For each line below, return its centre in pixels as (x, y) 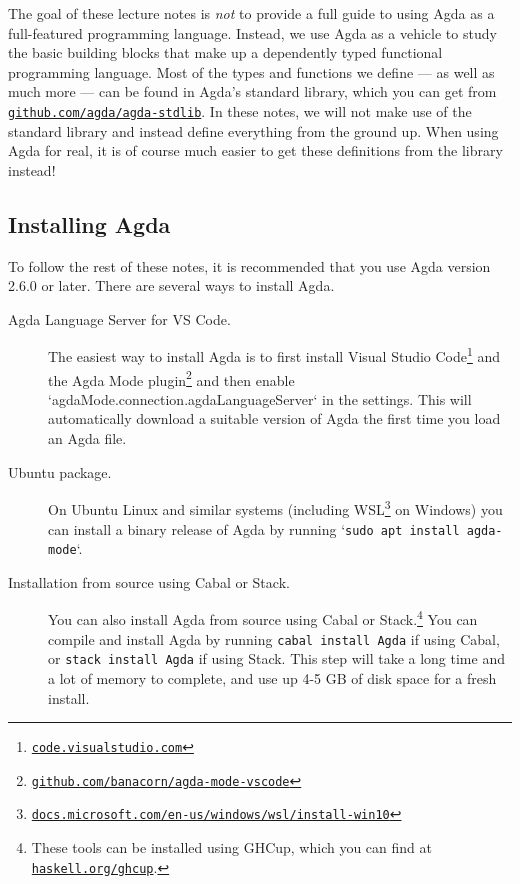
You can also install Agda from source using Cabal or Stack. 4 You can (263, 618)
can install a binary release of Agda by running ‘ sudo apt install (254, 528)
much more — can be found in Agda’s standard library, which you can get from (252, 91)
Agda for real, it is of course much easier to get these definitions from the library (255, 150)
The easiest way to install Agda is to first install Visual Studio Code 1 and (274, 355)
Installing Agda (89, 223)
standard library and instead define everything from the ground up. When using (253, 130)
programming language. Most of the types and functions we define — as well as (251, 71)
